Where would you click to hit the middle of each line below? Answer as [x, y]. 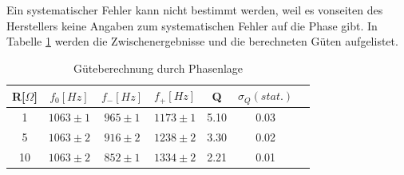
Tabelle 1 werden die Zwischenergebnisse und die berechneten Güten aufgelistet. [202, 41]
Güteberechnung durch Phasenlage [158, 68]
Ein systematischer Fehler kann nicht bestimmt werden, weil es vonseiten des [195, 10]
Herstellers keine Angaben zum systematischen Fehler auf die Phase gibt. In [192, 25]
